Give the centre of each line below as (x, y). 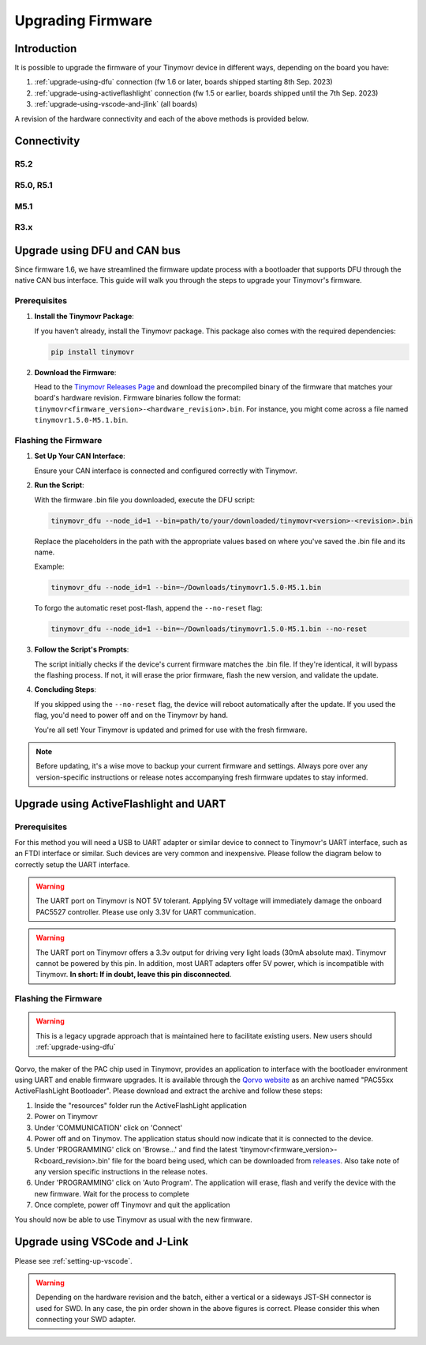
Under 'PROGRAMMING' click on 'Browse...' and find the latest (136, 1150)
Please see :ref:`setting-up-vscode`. (74, 1260)
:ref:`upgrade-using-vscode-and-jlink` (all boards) (116, 104)
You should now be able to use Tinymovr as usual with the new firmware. (133, 1219)
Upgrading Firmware (84, 21)
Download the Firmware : (75, 372)
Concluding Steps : (65, 689)
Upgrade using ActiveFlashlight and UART (120, 804)
